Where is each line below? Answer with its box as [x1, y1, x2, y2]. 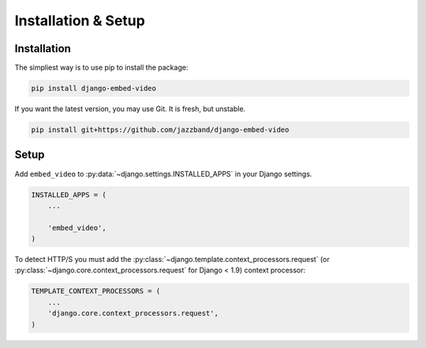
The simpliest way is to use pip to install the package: [14, 63, 189, 73]
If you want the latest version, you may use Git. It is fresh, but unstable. [14, 104, 246, 114]
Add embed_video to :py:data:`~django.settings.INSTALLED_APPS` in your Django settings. [14, 169, 312, 178]
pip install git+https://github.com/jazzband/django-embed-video [31, 125, 290, 134]
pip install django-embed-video [31, 84, 157, 93]
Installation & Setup [14, 12, 145, 29]
